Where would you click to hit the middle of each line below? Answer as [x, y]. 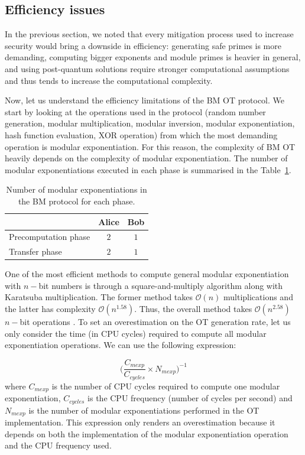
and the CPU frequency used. [58, 445]
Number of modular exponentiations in [77, 189]
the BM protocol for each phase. [77, 201]
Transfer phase [35, 251]
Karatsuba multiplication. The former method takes [99, 297]
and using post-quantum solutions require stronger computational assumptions [147, 68]
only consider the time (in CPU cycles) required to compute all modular [136, 333]
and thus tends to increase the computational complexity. [109, 80]
